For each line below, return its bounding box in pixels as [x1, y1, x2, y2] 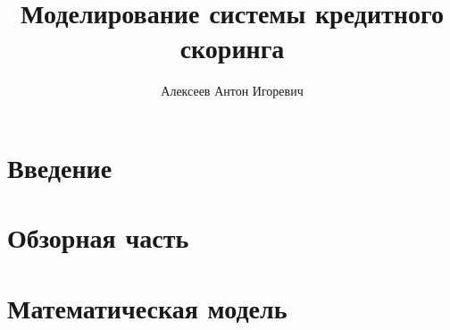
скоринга [179, 30, 285, 66]
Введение [7, 148, 112, 185]
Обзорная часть [7, 219, 189, 256]
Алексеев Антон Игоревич [161, 81, 304, 100]
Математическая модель [7, 289, 287, 326]
